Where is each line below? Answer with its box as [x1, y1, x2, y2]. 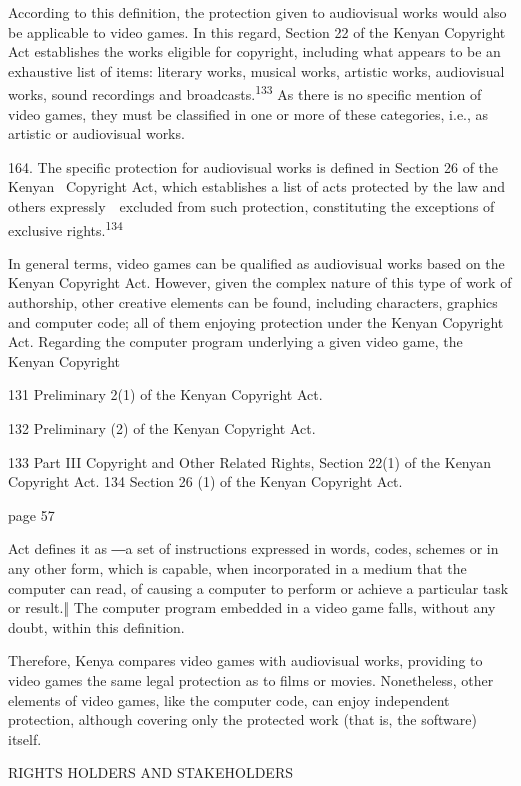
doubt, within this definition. [8, 616, 185, 637]
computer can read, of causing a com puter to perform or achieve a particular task [8, 577, 509, 598]
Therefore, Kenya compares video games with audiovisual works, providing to [8, 650, 483, 671]
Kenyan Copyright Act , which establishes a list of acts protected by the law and [8, 176, 506, 197]
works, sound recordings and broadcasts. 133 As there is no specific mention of [8, 81, 482, 105]
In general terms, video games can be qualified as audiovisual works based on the [8, 252, 505, 273]
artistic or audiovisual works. [8, 123, 185, 144]
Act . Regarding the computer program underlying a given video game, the [8, 331, 463, 352]
